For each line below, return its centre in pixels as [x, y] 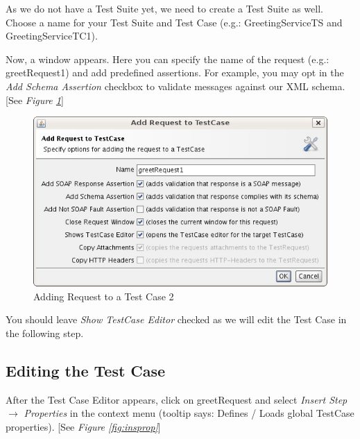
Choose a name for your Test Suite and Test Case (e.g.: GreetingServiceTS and [174, 22]
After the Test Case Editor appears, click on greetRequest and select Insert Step [177, 399]
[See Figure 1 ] [35, 100]
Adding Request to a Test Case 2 [104, 296]
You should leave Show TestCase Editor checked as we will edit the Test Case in [176, 319]
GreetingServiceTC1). [52, 36]
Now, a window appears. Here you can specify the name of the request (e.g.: [168, 59]
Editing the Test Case [86, 370]
